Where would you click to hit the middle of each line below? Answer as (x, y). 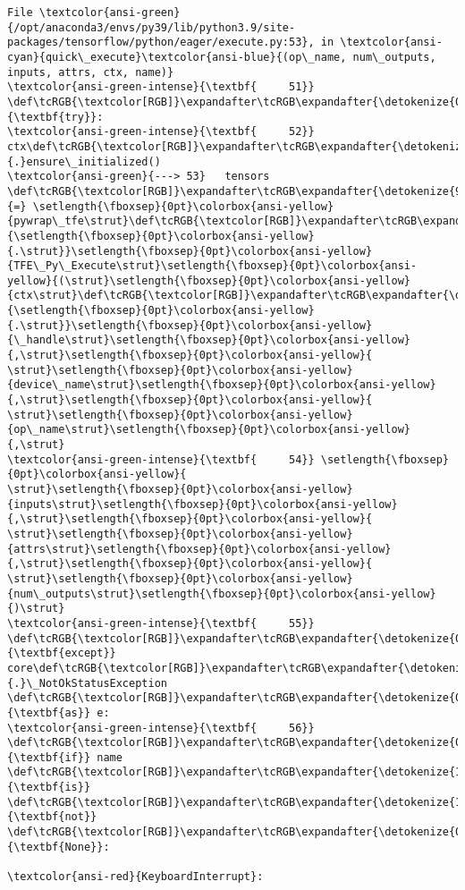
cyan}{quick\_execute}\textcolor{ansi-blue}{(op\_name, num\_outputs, (222, 57)
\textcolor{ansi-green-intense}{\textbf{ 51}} (161, 87)
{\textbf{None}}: (59, 847)
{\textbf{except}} (62, 653)
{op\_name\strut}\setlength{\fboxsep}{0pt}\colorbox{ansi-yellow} (209, 430)
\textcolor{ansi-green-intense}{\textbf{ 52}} (161, 132)
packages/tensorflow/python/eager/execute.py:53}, (161, 42)
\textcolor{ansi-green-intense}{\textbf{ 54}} (161, 459)
